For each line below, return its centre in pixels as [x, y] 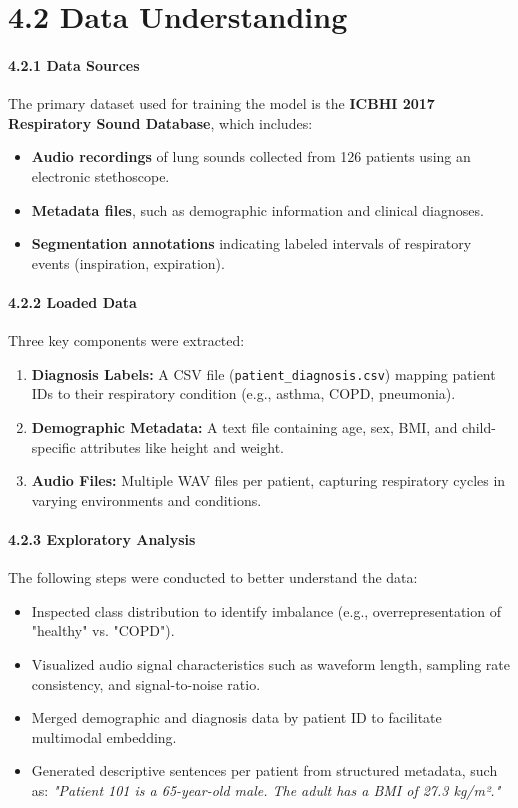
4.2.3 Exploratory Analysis [102, 538]
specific [53, 446]
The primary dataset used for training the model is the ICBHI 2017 [221, 103]
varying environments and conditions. [146, 499]
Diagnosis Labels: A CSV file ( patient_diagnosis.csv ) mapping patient [263, 373]
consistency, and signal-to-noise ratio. [146, 683]
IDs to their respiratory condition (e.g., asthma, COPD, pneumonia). [243, 393]
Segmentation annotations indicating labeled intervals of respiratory [251, 243]
